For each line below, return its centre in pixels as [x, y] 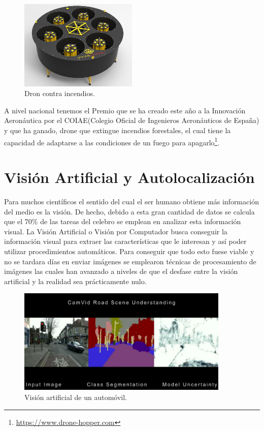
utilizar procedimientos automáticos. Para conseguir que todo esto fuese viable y [129, 251]
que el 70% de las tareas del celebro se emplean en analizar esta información [123, 221]
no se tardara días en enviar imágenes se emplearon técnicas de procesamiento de [130, 261]
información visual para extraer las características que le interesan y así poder [125, 241]
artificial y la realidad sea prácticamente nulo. [75, 281]
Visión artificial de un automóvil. [76, 397]
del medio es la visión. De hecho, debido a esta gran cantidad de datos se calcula [129, 211]
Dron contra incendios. [60, 93]
